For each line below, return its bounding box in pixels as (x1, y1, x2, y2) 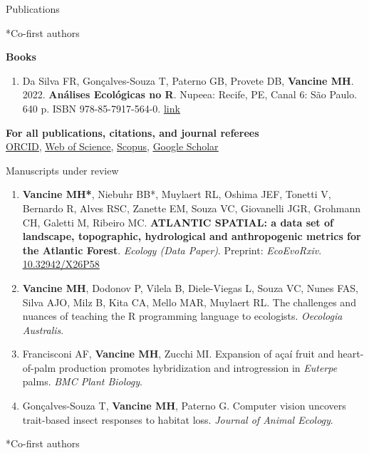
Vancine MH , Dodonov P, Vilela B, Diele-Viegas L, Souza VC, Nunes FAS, (22, 280, 359, 295)
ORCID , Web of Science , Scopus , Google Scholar (6, 139, 219, 154)
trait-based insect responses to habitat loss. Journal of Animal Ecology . (22, 412, 333, 427)
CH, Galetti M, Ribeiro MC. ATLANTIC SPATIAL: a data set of (22, 214, 333, 229)
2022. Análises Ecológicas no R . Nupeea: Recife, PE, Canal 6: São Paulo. (22, 87, 358, 102)
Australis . (22, 322, 64, 337)
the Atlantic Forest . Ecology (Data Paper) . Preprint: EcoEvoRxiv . (22, 242, 322, 257)
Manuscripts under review (6, 162, 119, 177)
